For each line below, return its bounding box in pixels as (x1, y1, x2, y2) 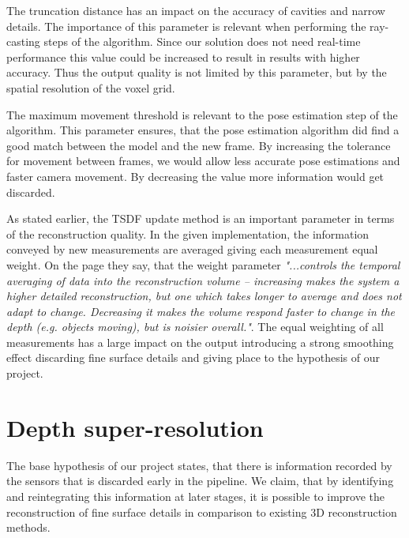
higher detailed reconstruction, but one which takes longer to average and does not (6, 288, 402, 304)
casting (6, 33, 40, 50)
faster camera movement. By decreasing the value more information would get (6, 167, 385, 184)
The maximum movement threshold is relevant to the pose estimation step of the (6, 106, 398, 122)
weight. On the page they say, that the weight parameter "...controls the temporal (6, 256, 400, 273)
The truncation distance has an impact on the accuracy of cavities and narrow (6, 2, 385, 18)
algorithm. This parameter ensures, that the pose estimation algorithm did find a (6, 122, 400, 138)
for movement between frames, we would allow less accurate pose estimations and (6, 152, 400, 169)
